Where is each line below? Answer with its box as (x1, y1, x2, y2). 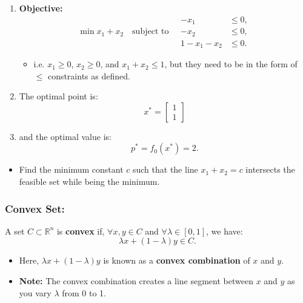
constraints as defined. (47, 69, 130, 82)
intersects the (245, 163, 295, 176)
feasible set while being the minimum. (19, 175, 160, 188)
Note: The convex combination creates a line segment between (19, 275, 253, 287)
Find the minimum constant (19, 163, 124, 176)
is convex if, (56, 224, 105, 237)
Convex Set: (5, 201, 65, 216)
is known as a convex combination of (103, 254, 250, 267)
